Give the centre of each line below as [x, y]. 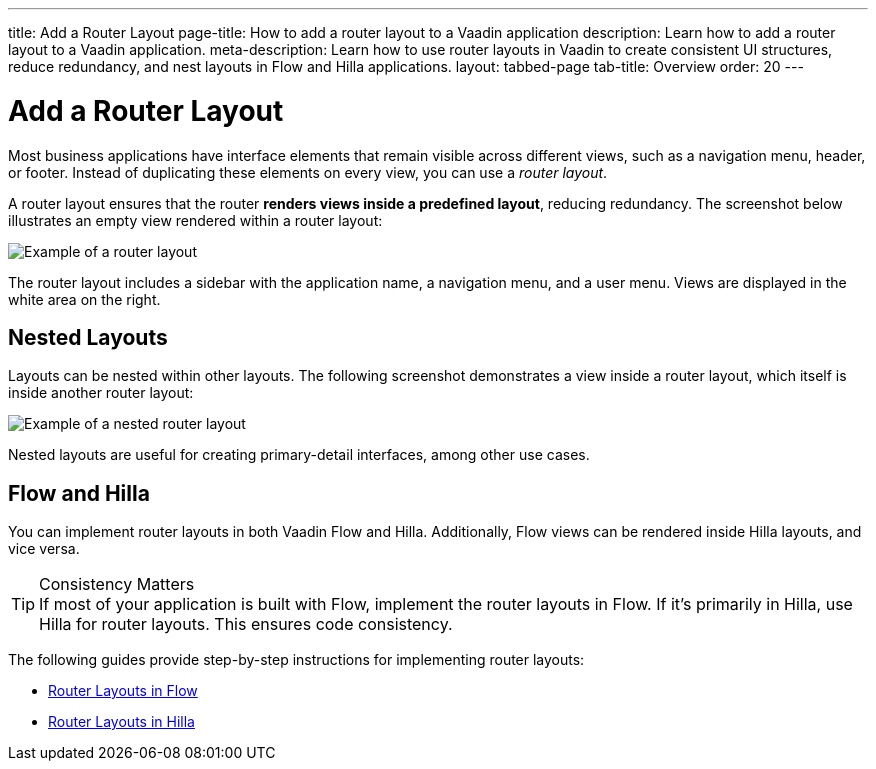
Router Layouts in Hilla [121, 722]
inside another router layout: [101, 393]
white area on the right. [84, 299]
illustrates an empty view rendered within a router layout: [195, 220]
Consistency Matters [117, 584]
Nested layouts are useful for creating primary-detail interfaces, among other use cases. [299, 455]
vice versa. [44, 549]
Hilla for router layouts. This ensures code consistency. [246, 624]
